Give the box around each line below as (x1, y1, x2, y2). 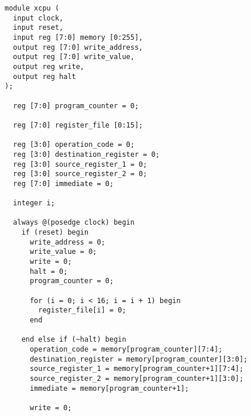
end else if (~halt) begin (21, 335, 126, 344)
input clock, (13, 13, 64, 22)
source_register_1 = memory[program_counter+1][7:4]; (29, 365, 244, 373)
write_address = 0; (29, 238, 105, 246)
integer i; (13, 199, 55, 208)
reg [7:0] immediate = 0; (13, 179, 114, 188)
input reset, (13, 23, 64, 32)
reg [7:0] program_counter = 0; (13, 101, 139, 110)
